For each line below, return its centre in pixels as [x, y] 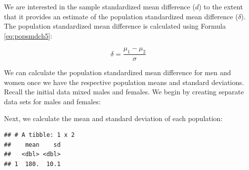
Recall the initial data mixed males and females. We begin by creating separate [124, 92]
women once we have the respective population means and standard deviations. [124, 82]
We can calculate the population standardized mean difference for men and [118, 72]
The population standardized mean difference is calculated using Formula [115, 26]
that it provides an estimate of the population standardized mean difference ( [121, 16]
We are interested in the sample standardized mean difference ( [100, 6]
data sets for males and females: [52, 101]
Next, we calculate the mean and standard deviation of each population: [113, 118]
